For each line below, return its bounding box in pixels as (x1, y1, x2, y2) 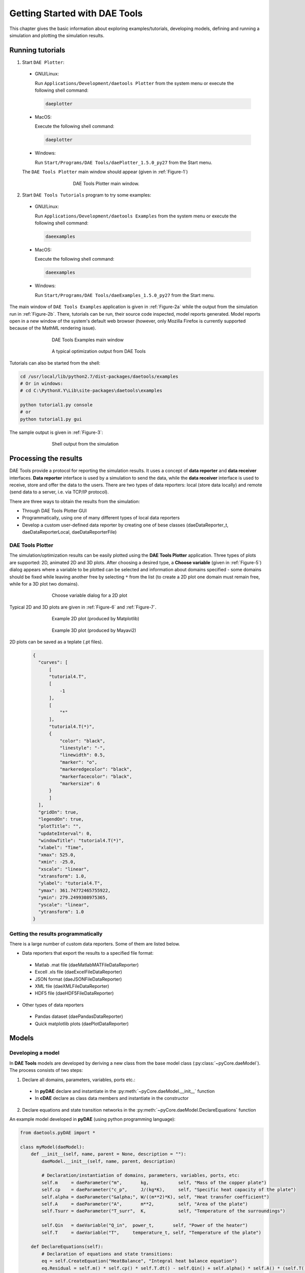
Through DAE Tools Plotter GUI (22, 508, 87, 514)
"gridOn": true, (38, 809, 79, 815)
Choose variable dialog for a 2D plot (51, 592, 128, 598)
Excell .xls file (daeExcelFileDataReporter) (35, 969, 123, 975)
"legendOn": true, (38, 816, 84, 822)
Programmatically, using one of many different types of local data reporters (22, 515, 180, 521)
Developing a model (9, 1049, 59, 1057)
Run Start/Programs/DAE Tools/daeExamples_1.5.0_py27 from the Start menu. (35, 292, 215, 298)
